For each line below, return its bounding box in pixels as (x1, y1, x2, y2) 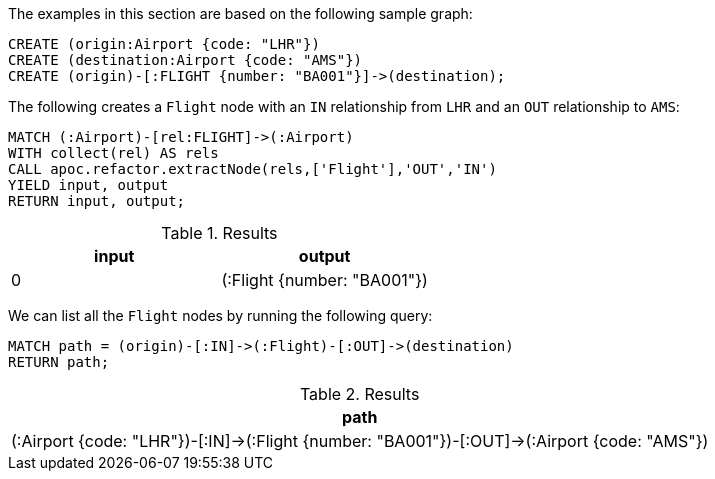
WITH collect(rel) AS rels (8, 145, 219, 161)
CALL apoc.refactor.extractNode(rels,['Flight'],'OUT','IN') (8, 161, 497, 177)
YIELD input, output (8, 177, 169, 193)
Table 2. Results (299, 384, 420, 404)
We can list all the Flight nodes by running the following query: (8, 307, 433, 324)
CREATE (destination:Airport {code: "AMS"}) (8, 52, 363, 68)
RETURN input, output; (8, 193, 186, 209)
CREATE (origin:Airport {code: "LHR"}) (8, 36, 320, 52)
